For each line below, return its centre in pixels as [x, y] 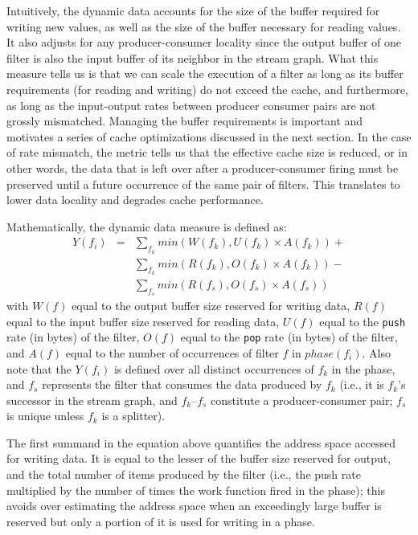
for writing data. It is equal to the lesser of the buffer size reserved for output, [199, 458]
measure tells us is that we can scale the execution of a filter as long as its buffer [205, 74]
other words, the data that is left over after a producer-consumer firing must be [203, 167]
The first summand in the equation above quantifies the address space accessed [201, 442]
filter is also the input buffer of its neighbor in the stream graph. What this [193, 57]
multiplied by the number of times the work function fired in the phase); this [196, 490]
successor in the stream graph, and [92, 400]
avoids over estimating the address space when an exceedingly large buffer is [194, 506]
